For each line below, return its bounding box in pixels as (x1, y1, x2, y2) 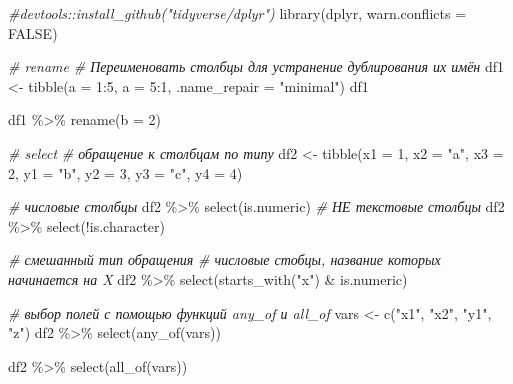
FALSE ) (8, 22, 58, 43)
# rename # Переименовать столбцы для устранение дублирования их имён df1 (8, 56, 505, 77)
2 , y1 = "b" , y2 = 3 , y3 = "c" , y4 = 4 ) (8, 162, 243, 183)
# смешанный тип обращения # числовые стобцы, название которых (8, 249, 441, 270)
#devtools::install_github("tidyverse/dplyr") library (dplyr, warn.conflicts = (8, 3, 467, 23)
